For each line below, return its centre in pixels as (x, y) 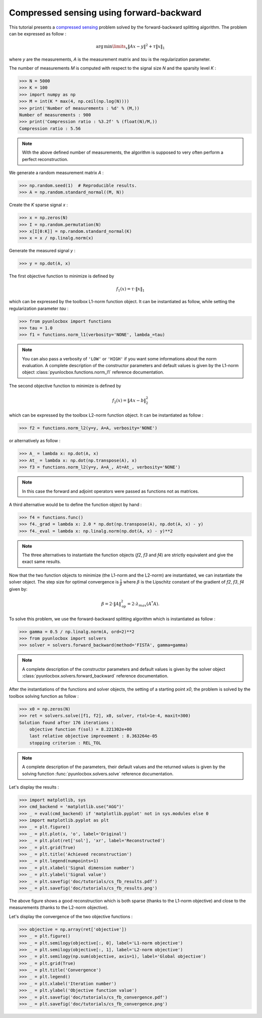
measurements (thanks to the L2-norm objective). (59, 907)
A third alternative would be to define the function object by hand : (75, 504)
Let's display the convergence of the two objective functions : (71, 916)
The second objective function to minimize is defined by (65, 386)
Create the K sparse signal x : (38, 205)
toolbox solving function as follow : (44, 696)
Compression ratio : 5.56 (50, 128)
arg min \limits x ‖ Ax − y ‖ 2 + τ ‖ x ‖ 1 (130, 47)
